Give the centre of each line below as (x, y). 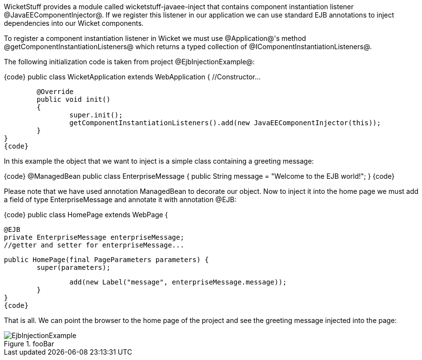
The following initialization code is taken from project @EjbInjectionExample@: (129, 62)
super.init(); (96, 115)
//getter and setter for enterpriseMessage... (94, 245)
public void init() (74, 99)
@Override (55, 92)
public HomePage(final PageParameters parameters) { (106, 260)
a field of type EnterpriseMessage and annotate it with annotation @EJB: (120, 199)
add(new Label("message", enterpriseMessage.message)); (178, 282)
